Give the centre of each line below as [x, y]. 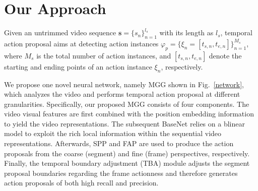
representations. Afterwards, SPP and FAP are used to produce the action [119, 143]
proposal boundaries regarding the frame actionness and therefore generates [121, 173]
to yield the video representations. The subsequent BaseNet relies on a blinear [124, 123]
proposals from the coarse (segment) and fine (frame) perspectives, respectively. [127, 153]
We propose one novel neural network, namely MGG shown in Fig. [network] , [124, 84]
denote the [225, 55]
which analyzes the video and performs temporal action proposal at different [122, 94]
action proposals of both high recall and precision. [81, 183]
